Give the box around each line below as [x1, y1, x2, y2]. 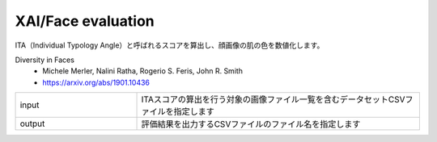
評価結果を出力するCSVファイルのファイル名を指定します [141, 119, 361, 130]
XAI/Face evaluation [15, 12, 155, 30]
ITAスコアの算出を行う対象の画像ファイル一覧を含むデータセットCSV [141, 94, 405, 105]
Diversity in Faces [15, 55, 74, 65]
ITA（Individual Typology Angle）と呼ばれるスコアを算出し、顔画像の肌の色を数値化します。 [15, 40, 325, 50]
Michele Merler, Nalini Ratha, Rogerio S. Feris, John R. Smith [42, 66, 243, 76]
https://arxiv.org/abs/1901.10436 [42, 77, 150, 87]
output [19, 118, 45, 129]
